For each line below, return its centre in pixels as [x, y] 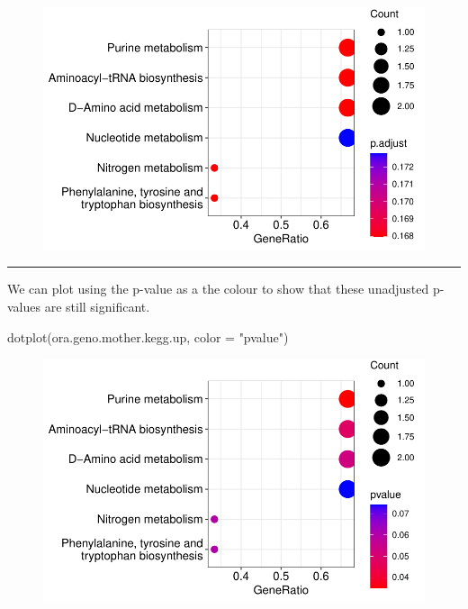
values [24, 306]
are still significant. [97, 306]
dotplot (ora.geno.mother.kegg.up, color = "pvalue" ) [148, 336]
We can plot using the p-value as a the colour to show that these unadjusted [218, 289]
